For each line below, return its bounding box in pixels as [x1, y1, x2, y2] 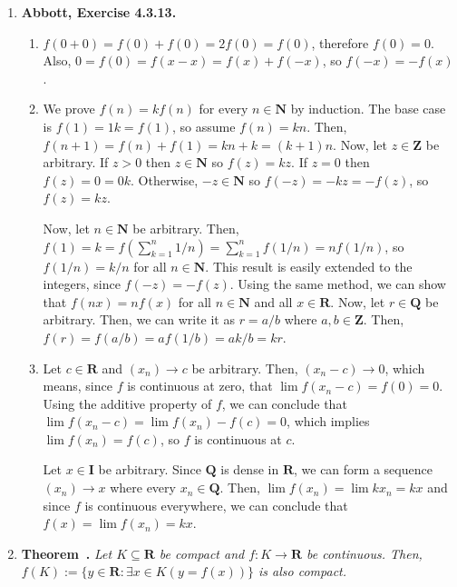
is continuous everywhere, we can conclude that [84, 495, 348, 514]
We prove [43, 99, 95, 118]
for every [199, 99, 248, 118]
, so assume [171, 116, 236, 135]
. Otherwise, [131, 170, 199, 189]
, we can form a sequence [293, 460, 433, 479]
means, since [43, 376, 112, 395]
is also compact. [258, 562, 347, 581]
